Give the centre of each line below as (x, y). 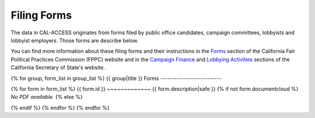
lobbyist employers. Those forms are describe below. (75, 40)
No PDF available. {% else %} (47, 97)
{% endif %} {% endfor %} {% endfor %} (60, 108)
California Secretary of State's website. (58, 67)
